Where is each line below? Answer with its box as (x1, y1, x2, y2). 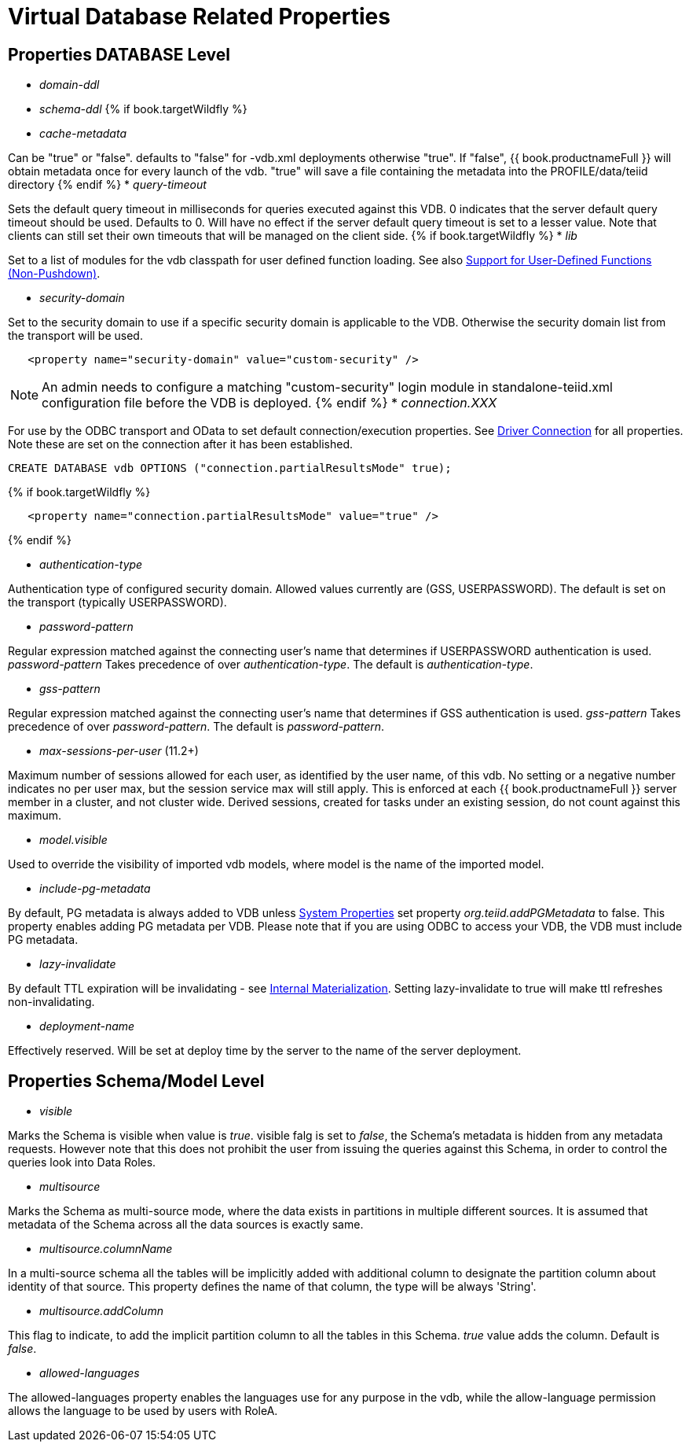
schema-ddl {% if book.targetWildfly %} (39, 102, 247, 116)
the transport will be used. (8, 329, 143, 343)
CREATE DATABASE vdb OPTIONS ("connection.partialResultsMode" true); (8, 462, 452, 475)
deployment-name (39, 1019, 135, 1033)
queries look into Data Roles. (8, 1155, 156, 1170)
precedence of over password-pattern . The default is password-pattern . (8, 720, 385, 734)
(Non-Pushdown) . (8, 267, 101, 281)
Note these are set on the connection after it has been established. (8, 437, 354, 451)
